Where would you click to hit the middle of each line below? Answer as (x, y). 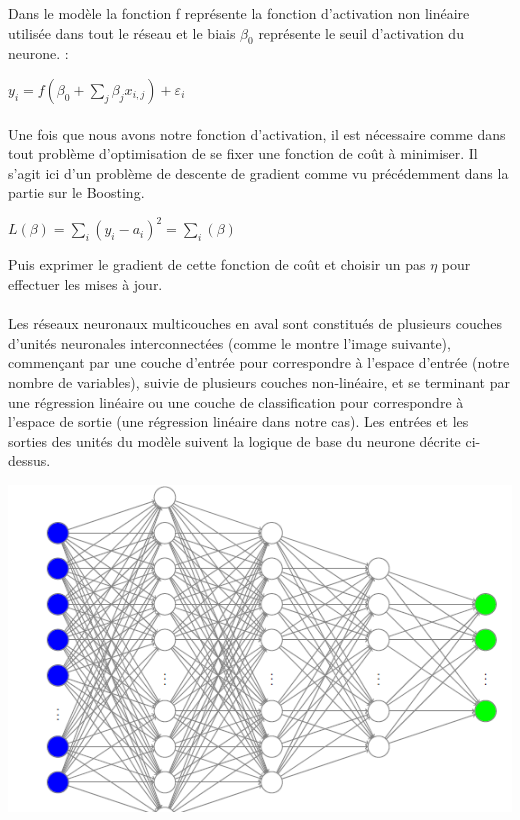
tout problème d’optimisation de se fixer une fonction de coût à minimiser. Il (243, 153)
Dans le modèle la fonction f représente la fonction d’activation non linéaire (239, 13)
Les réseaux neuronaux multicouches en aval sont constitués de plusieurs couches (255, 323)
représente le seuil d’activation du (361, 32)
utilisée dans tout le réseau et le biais (122, 32)
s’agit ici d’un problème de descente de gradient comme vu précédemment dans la (258, 172)
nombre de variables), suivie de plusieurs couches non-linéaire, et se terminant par (259, 382)
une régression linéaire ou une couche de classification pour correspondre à (236, 401)
